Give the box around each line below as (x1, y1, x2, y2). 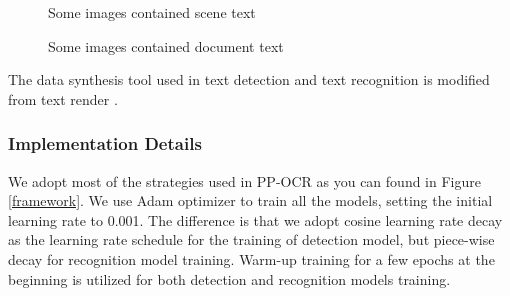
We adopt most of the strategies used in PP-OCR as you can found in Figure (8, 170, 481, 191)
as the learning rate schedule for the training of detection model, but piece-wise (8, 229, 495, 250)
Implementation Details (8, 131, 202, 156)
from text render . (8, 88, 118, 109)
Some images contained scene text (48, 2, 256, 22)
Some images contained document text (48, 35, 284, 56)
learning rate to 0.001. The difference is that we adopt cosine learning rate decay (8, 209, 503, 230)
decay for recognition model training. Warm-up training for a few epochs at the (8, 248, 495, 269)
